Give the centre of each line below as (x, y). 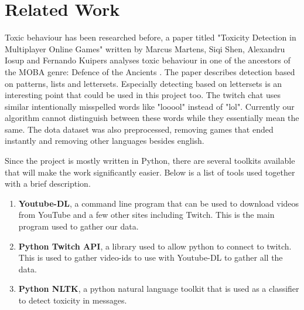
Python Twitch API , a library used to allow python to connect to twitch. (155, 246)
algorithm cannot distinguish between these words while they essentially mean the (152, 118)
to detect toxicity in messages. (73, 300)
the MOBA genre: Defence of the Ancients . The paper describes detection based (150, 71)
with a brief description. (48, 183)
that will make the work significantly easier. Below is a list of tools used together (150, 172)
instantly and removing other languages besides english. (105, 141)
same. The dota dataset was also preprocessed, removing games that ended (139, 129)
